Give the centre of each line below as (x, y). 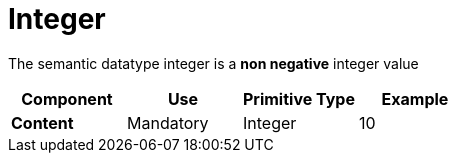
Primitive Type (298, 98)
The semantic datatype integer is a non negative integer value (213, 63)
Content (42, 122)
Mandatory (167, 122)
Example (415, 98)
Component (67, 98)
